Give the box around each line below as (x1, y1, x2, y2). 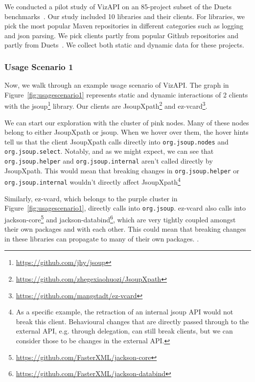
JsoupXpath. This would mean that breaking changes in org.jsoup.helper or (4, 165, 239, 175)
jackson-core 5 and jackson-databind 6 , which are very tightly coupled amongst (4, 213, 236, 224)
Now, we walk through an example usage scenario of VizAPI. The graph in (4, 80, 229, 90)
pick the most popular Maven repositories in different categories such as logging (4, 21, 243, 31)
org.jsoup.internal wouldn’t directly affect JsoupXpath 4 (4, 175, 181, 187)
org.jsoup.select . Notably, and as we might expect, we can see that (4, 146, 214, 156)
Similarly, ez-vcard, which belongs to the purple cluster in (4, 193, 178, 203)
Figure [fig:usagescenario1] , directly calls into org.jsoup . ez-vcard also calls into (4, 203, 246, 213)
